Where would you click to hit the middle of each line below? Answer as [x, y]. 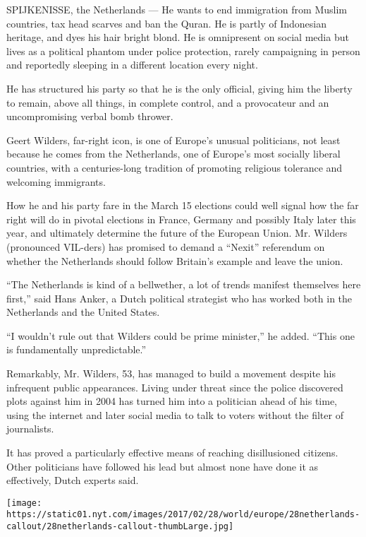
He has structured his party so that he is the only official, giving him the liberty [179, 88]
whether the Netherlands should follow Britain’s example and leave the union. [175, 260]
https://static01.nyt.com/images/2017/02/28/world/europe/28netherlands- [183, 515]
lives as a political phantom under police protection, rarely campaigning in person [183, 51]
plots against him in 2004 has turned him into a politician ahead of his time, [172, 401]
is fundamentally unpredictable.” [77, 349]
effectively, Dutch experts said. [73, 480]
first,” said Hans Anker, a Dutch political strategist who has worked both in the [179, 298]
